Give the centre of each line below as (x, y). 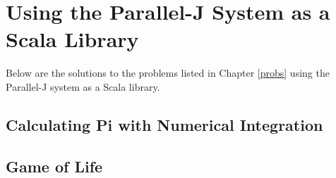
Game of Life (54, 166)
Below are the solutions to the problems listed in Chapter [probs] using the (168, 73)
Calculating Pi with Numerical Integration (164, 124)
